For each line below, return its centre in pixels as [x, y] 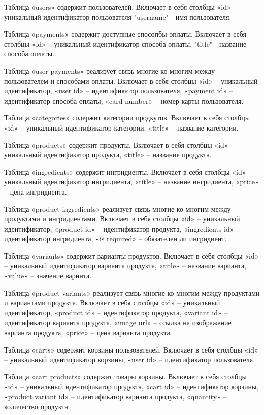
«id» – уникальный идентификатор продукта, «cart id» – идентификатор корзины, [131, 386]
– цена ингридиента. [36, 191]
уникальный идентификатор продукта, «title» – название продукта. [108, 155]
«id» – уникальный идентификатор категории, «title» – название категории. [121, 127]
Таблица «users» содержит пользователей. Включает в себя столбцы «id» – [121, 7]
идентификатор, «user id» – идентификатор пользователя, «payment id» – [119, 91]
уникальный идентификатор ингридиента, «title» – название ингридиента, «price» [131, 182]
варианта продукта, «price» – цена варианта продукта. [88, 332]
